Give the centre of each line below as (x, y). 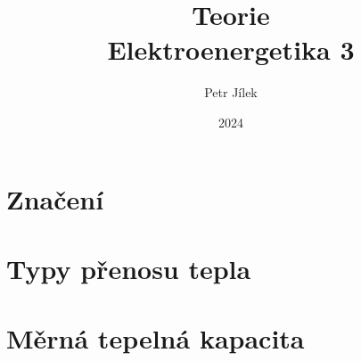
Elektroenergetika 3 (231, 49)
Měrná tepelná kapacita (156, 338)
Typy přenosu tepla (129, 268)
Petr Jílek (231, 92)
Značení (55, 198)
